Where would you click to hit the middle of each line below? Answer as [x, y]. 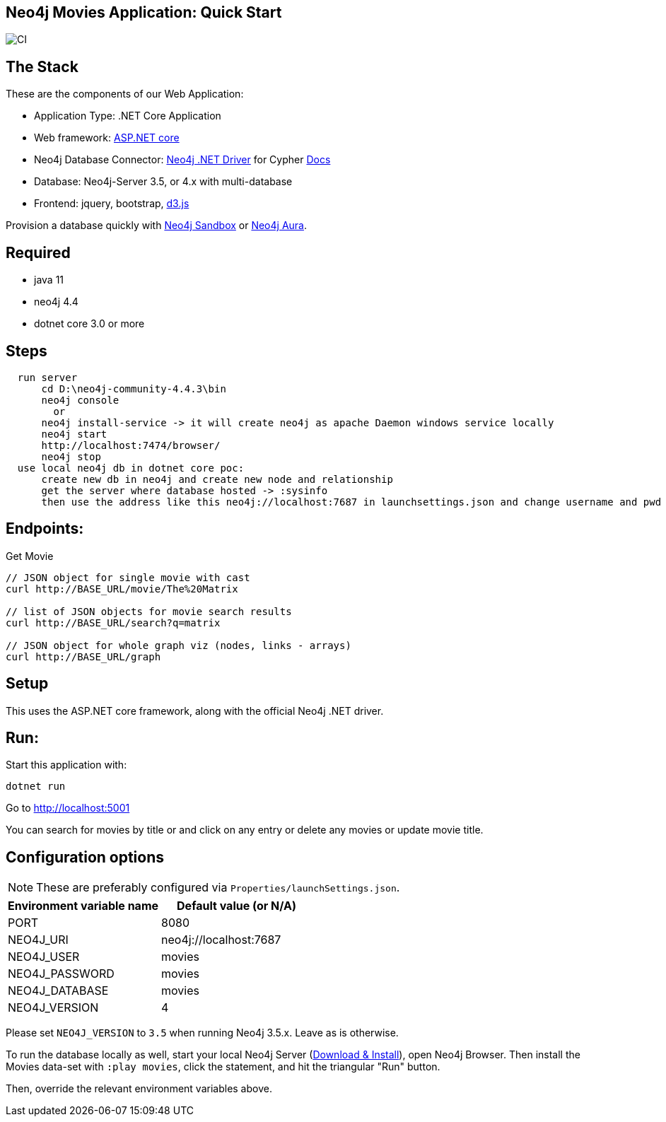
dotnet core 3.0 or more [89, 324]
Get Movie [30, 556]
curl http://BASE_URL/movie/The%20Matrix [122, 589]
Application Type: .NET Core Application [128, 116]
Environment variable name [83, 906]
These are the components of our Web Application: [125, 94]
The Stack [42, 66]
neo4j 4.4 [56, 302]
